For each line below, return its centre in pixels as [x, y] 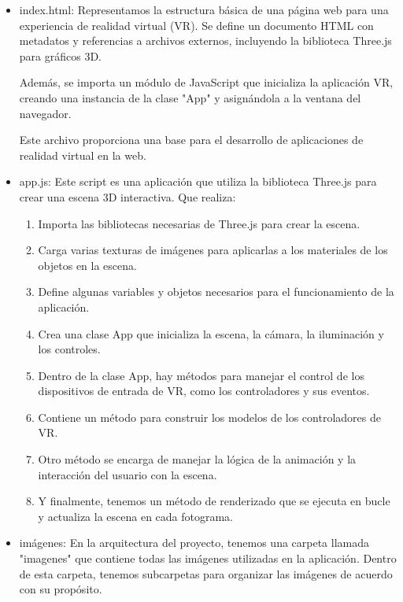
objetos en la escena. [87, 265]
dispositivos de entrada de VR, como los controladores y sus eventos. [204, 391]
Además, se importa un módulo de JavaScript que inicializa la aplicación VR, [206, 82]
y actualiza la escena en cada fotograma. [136, 516]
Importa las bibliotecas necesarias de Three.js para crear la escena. [199, 223]
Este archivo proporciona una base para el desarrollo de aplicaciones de [191, 140]
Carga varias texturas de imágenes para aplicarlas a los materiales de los [213, 250]
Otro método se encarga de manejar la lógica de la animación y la [197, 459]
